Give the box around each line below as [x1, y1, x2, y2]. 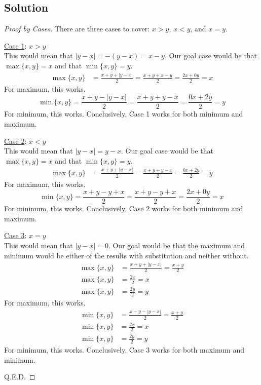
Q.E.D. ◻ [4, 371, 35, 382]
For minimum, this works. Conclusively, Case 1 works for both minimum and [4, 108, 243, 119]
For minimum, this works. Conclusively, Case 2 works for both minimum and [4, 203, 243, 214]
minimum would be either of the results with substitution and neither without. [4, 250, 249, 260]
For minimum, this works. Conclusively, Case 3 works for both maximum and [4, 344, 245, 355]
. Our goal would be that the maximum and [108, 240, 245, 250]
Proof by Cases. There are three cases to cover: [4, 23, 150, 34]
